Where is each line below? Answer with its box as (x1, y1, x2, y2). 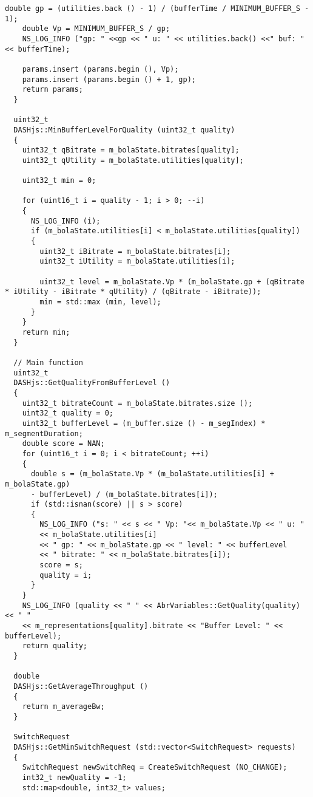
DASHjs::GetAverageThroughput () (13, 682, 149, 691)
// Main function (13, 358, 83, 367)
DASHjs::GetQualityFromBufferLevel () (13, 378, 170, 388)
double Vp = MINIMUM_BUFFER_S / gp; (22, 24, 170, 33)
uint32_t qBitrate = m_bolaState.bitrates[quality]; (22, 146, 240, 155)
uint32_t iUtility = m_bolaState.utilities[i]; (39, 257, 235, 266)
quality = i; (39, 570, 92, 580)
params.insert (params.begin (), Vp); (22, 64, 179, 74)
